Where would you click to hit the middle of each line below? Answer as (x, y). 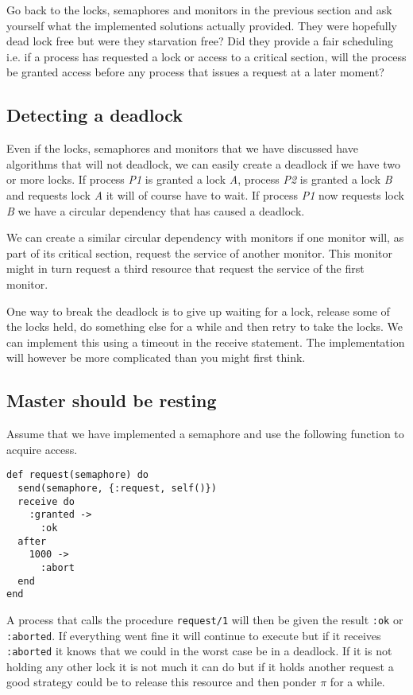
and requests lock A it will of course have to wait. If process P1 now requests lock (205, 194)
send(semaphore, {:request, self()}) (117, 488)
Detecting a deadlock (95, 115)
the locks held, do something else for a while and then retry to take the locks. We (205, 326)
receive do (46, 501)
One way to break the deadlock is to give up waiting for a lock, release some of (198, 311)
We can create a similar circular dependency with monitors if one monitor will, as (205, 237)
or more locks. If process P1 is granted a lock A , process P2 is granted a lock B (199, 179)
